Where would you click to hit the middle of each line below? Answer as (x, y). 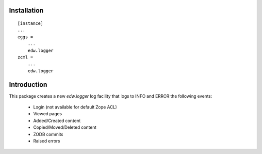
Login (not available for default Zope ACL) (75, 107)
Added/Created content (57, 121)
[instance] (31, 23)
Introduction (28, 85)
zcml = (25, 57)
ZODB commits (48, 134)
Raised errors (47, 141)
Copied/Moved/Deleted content (65, 127)
